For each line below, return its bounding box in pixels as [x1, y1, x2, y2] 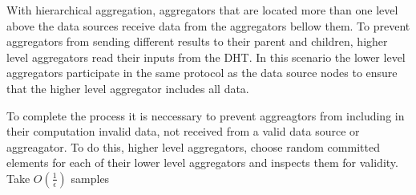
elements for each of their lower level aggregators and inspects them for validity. [6, 154, 398, 171]
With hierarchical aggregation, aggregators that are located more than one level [6, 2, 398, 18]
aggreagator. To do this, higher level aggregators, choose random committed [6, 138, 380, 155]
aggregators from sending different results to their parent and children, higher [6, 33, 388, 50]
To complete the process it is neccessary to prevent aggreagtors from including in [6, 107, 405, 124]
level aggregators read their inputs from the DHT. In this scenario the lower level [6, 48, 406, 65]
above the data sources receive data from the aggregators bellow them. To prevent [6, 17, 410, 34]
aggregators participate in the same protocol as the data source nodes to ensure [6, 64, 398, 81]
